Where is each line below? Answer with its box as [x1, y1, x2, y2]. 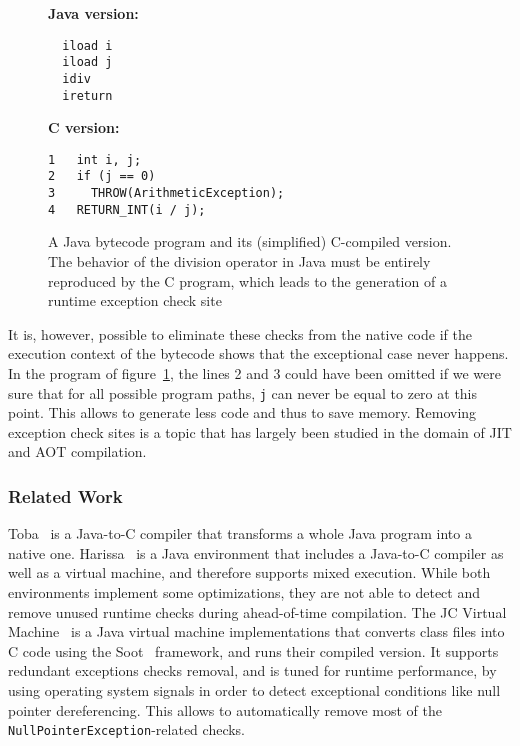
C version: [48, 117, 120, 138]
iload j [62, 55, 113, 70]
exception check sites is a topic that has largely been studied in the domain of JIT [8, 421, 512, 442]
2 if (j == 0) [48, 169, 156, 184]
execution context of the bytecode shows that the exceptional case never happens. [8, 343, 509, 364]
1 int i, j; [48, 152, 142, 167]
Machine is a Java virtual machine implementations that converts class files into [8, 621, 505, 642]
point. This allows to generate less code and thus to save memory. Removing [8, 402, 477, 423]
